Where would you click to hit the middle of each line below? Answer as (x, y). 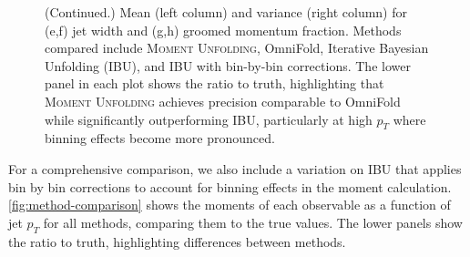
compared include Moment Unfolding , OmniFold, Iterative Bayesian (237, 48)
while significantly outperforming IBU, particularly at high (209, 119)
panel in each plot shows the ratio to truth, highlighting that (215, 83)
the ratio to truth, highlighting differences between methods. (177, 241)
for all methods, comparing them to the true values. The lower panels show (253, 222)
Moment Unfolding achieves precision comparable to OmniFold (223, 101)
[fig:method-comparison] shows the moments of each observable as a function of (230, 205)
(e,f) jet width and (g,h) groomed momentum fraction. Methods (223, 30)
